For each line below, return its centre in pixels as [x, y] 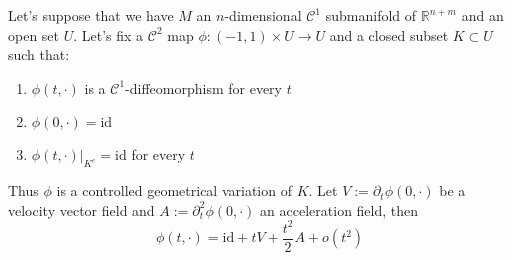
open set [34, 34]
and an [482, 15]
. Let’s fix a [108, 34]
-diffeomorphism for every [203, 87]
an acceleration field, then [339, 209]
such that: [39, 54]
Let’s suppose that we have [91, 15]
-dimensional [263, 15]
